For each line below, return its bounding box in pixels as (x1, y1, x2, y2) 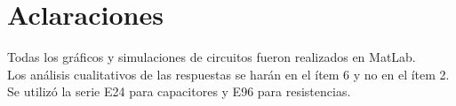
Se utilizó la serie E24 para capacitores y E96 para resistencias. (7, 82, 351, 101)
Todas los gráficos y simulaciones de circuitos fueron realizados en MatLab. (7, 48, 416, 66)
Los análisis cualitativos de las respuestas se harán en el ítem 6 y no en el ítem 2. (7, 64, 450, 83)
